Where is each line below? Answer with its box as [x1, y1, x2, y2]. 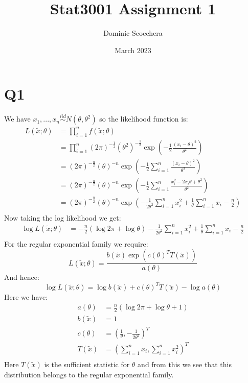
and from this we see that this [138, 359, 232, 370]
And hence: [4, 272, 39, 282]
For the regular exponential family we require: [4, 238, 148, 249]
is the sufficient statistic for [44, 359, 130, 370]
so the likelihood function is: [99, 113, 188, 124]
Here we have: [4, 292, 48, 302]
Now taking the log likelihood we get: [4, 212, 121, 223]
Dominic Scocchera [103, 28, 163, 38]
